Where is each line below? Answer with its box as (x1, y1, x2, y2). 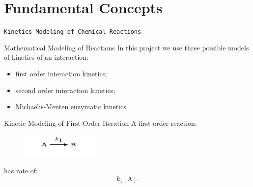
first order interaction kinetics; (15, 68, 108, 78)
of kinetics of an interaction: (4, 52, 89, 62)
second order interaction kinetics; (15, 85, 115, 95)
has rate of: (4, 165, 38, 175)
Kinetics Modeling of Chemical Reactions (4, 28, 141, 36)
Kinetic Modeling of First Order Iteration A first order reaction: (4, 117, 197, 128)
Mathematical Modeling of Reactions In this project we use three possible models (4, 42, 249, 52)
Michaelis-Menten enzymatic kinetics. (15, 101, 128, 112)
